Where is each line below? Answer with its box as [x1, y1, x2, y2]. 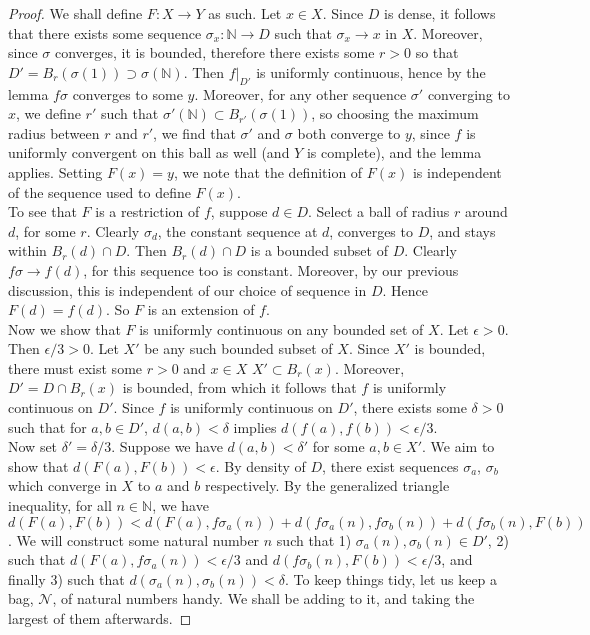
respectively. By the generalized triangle [204, 475, 450, 496]
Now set [8, 436, 58, 457]
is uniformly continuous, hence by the [256, 61, 486, 82]
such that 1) [276, 529, 352, 550]
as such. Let [208, 3, 282, 23]
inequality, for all [8, 495, 112, 516]
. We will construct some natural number [8, 529, 260, 550]
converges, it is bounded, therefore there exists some [54, 42, 375, 63]
